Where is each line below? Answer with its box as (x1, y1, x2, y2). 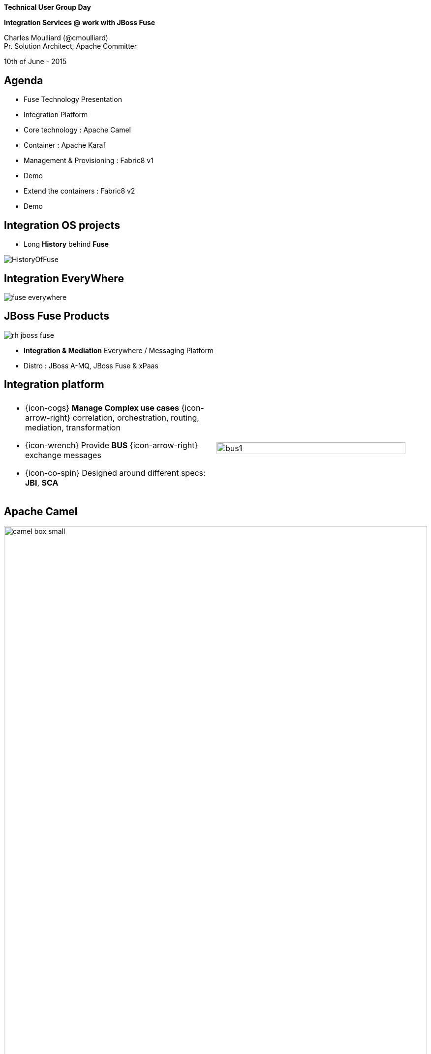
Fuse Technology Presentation (24, 95, 122, 104)
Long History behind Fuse (24, 240, 109, 249)
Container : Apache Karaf (24, 141, 106, 150)
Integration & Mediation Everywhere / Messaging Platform (24, 346, 214, 355)
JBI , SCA (25, 477, 59, 488)
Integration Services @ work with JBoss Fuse (4, 18, 155, 27)
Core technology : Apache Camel (24, 126, 131, 134)
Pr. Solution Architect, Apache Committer (4, 42, 137, 51)
